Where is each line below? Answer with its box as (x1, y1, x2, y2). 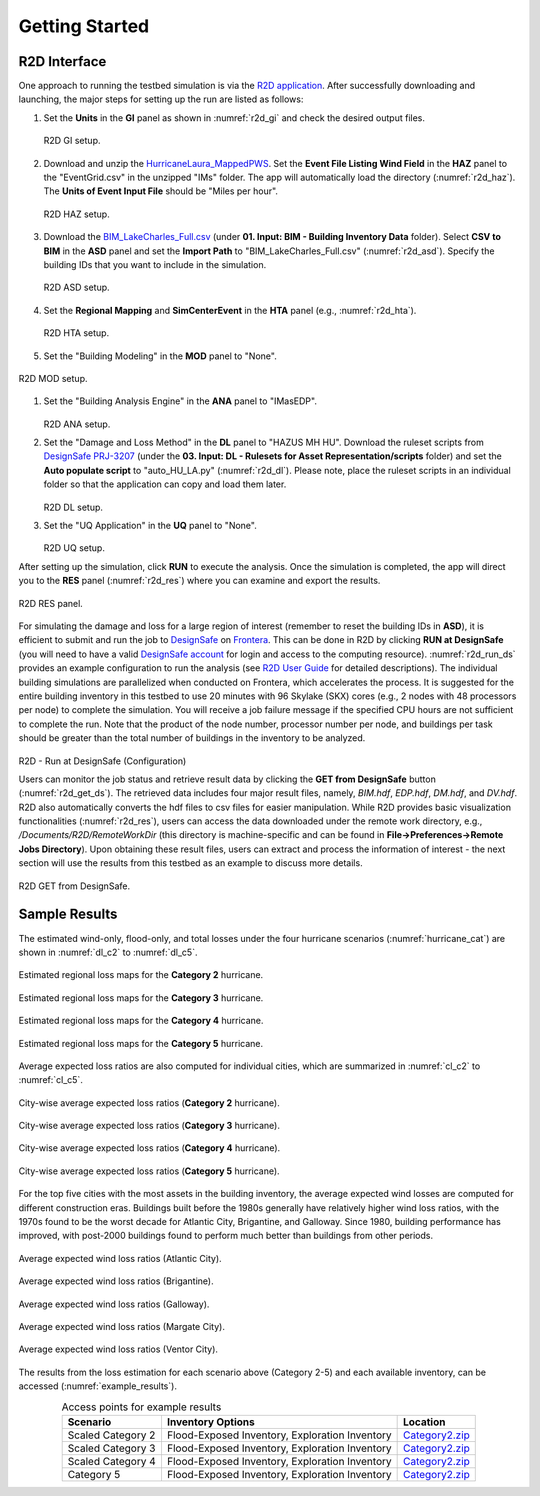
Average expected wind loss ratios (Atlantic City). (18, 1252, 222, 1264)
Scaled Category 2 (67, 1428, 156, 1442)
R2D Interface (18, 53, 107, 70)
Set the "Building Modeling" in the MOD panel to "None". (43, 350, 277, 362)
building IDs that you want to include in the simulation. (43, 258, 267, 270)
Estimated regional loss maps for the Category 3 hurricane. (18, 991, 264, 1004)
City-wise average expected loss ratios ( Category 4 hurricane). (18, 1142, 281, 1154)
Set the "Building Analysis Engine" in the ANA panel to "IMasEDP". (43, 395, 317, 407)
